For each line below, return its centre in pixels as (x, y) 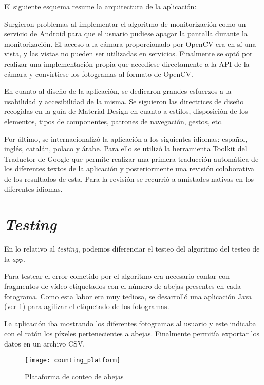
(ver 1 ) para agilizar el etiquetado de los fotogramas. (87, 306)
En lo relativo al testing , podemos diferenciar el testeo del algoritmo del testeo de (132, 249)
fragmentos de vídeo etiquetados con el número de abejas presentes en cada (122, 286)
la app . (15, 258)
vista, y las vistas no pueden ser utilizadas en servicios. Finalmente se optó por (128, 54)
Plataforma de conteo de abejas (74, 377)
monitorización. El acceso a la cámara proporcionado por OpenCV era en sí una (130, 43)
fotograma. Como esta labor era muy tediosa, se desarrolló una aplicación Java (128, 296)
